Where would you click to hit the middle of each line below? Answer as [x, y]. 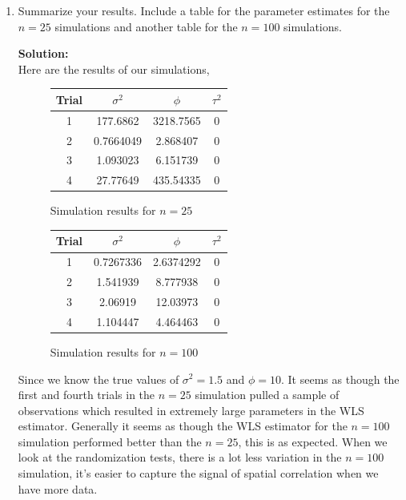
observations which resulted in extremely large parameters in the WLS [191, 410]
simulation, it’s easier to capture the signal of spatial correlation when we [198, 473]
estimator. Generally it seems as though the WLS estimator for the [183, 426]
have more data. [58, 488]
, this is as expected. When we [313, 441]
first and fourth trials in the [86, 395]
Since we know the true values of [98, 379]
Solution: [43, 53]
